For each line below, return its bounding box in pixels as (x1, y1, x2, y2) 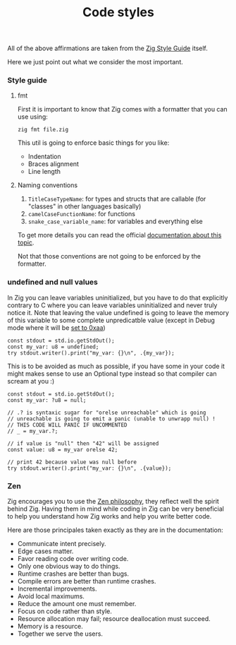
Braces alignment (27, 160, 80, 168)
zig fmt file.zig (17, 126, 69, 134)
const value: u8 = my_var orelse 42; (7, 446, 118, 453)
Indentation (27, 153, 61, 161)
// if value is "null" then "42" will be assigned (7, 439, 159, 447)
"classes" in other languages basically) (27, 202, 142, 211)
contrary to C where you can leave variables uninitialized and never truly (7, 301, 218, 309)
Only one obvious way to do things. (17, 562, 120, 571)
